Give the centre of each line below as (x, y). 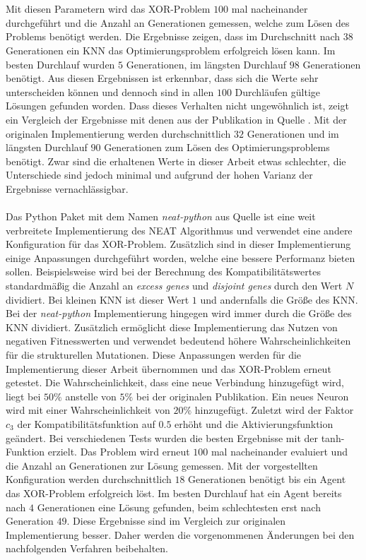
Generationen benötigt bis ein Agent (267, 479)
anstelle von (91, 396)
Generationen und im (293, 133)
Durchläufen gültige (277, 91)
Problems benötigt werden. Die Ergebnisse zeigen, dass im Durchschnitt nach (173, 36)
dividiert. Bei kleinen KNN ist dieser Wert (98, 299)
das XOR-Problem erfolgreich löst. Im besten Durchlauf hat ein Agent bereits (174, 493)
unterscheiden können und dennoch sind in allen (110, 91)
